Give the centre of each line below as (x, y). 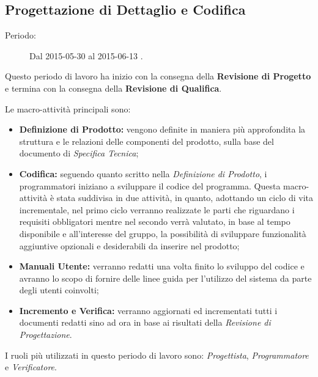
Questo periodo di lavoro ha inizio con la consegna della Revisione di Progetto (158, 76)
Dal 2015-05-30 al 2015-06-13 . (86, 55)
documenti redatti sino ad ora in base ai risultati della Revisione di (145, 322)
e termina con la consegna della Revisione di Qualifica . (113, 88)
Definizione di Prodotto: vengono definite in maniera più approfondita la (162, 129)
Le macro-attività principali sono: (68, 108)
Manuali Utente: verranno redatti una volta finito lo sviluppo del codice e (162, 266)
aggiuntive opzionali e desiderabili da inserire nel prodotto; (129, 245)
